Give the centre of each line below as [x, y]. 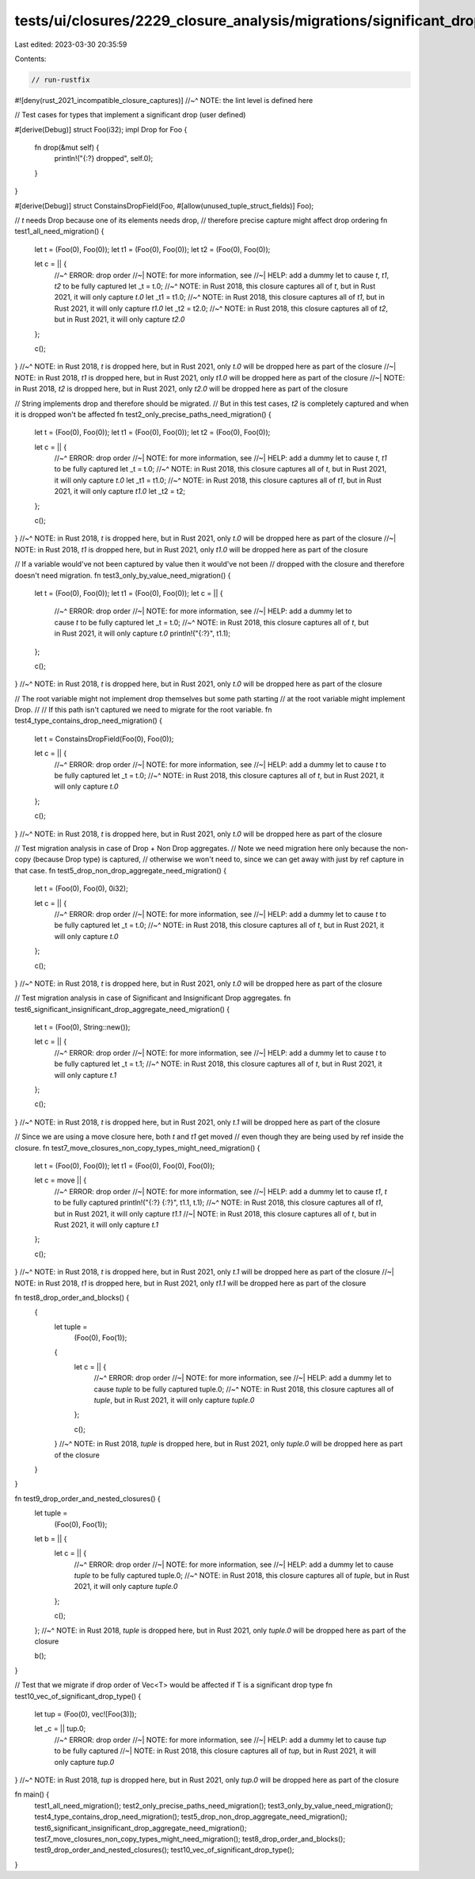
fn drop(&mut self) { [67, 147]
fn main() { [32, 1794]
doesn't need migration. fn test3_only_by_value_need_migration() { [123, 575]
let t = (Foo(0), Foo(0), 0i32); [81, 888]
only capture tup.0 [84, 1762]
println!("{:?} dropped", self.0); [104, 158]
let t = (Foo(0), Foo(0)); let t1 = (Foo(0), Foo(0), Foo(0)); [125, 1166]
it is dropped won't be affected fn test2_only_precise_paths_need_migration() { [143, 414]
